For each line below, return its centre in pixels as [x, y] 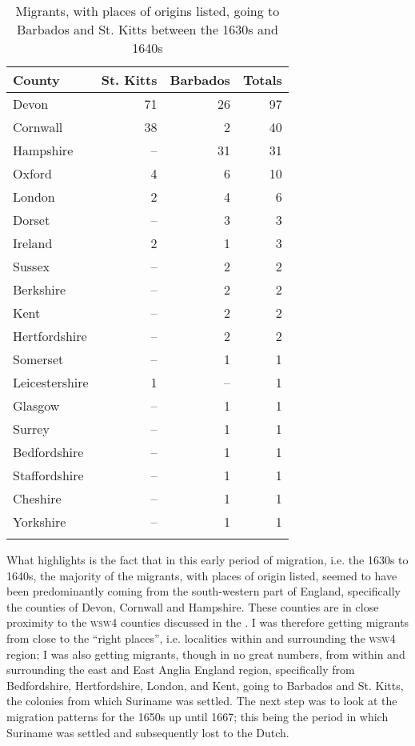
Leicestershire [51, 382]
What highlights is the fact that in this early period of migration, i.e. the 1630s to [207, 559]
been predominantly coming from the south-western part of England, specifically [204, 591]
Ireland [33, 243]
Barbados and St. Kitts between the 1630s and [148, 29]
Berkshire [40, 289]
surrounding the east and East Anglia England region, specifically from [181, 670]
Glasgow [36, 405]
